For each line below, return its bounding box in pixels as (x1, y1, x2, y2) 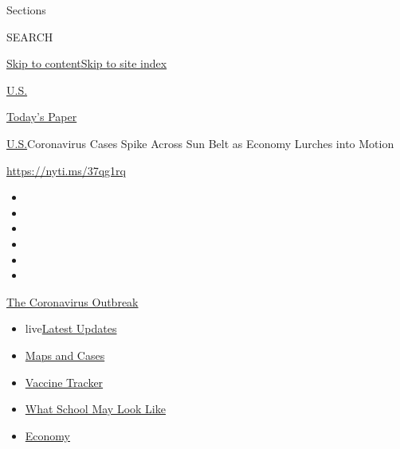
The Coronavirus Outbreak (6, 293, 139, 310)
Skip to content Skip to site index (6, 55, 167, 72)
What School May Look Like (25, 400, 166, 417)
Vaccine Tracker (25, 373, 104, 390)
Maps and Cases (25, 346, 105, 363)
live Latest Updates (25, 320, 117, 337)
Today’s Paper (6, 108, 77, 125)
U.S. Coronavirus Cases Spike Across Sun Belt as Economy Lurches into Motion (6, 135, 394, 151)
